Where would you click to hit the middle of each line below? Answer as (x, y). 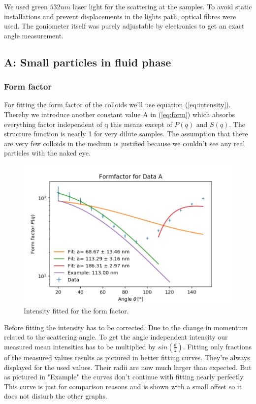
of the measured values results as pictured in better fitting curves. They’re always (127, 357)
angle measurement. (34, 35)
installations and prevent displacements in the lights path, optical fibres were (120, 16)
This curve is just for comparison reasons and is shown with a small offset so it (123, 386)
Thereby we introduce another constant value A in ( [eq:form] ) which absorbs (120, 114)
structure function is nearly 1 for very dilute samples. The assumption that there (126, 134)
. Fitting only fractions (217, 346)
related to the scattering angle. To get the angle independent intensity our (116, 337)
